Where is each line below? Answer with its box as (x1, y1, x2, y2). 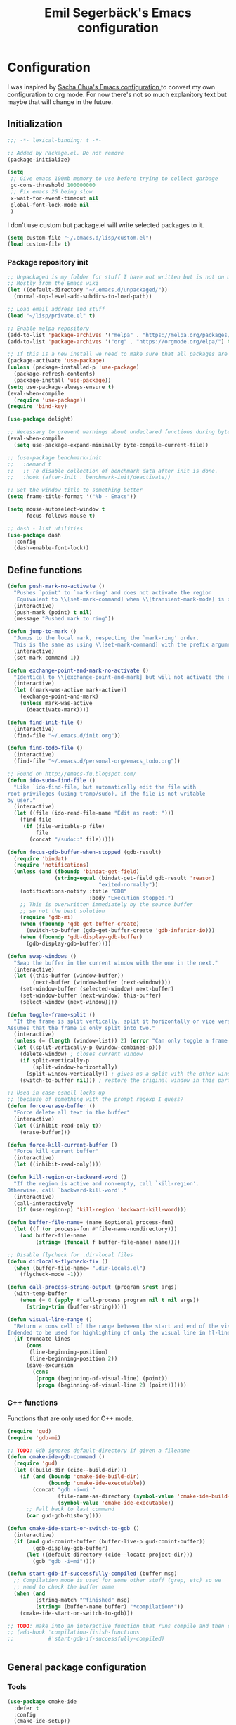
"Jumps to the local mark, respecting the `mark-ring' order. (13, 635, 199, 642)
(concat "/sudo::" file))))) (29, 836, 114, 843)
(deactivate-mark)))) (25, 706, 90, 713)
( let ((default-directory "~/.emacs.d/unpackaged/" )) (7, 286, 169, 293)
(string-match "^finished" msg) (35, 1596, 131, 1603)
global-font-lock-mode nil (10, 201, 90, 208)
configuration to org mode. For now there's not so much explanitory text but (7, 90, 227, 98)
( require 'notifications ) (13, 862, 90, 869)
